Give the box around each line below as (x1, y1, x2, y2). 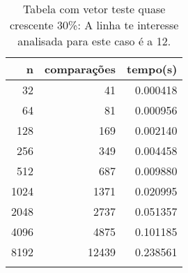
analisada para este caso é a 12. (17, 33, 171, 49)
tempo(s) (127, 61, 178, 77)
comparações (45, 61, 116, 77)
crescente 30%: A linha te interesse (9, 17, 179, 33)
